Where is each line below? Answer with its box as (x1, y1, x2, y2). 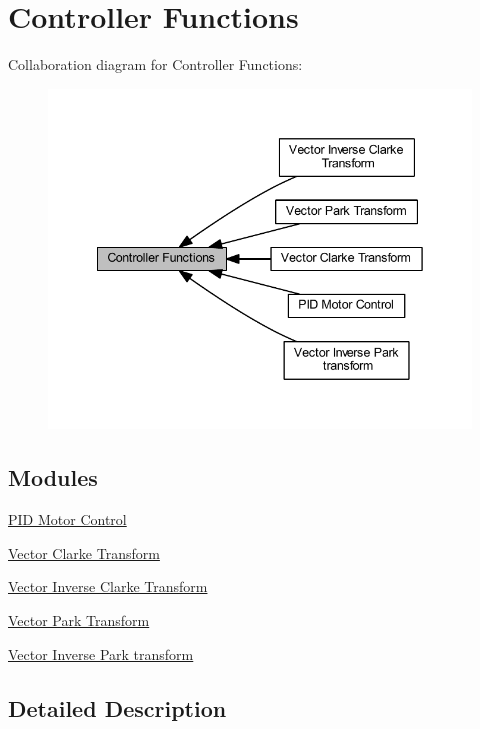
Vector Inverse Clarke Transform (8, 576, 208, 597)
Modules (8, 462, 98, 493)
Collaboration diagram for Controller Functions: (8, 54, 303, 75)
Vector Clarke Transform (8, 542, 160, 563)
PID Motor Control (8, 509, 127, 530)
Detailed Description (8, 692, 227, 723)
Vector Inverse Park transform (8, 643, 194, 664)
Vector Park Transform (8, 610, 150, 631)
